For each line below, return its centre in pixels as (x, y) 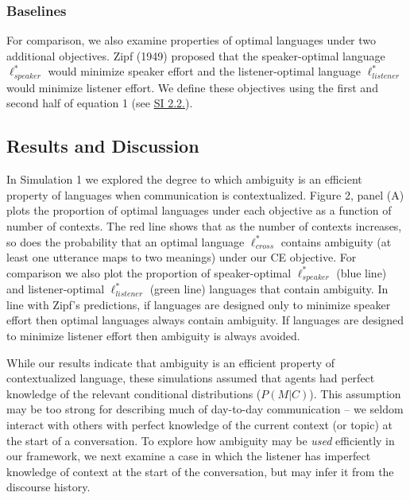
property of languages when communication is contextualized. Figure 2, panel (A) (205, 194)
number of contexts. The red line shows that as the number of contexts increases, (204, 226)
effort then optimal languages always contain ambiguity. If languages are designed (205, 320)
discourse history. (48, 487)
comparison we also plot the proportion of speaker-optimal (149, 272)
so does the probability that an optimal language (126, 241)
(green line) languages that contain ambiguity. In (269, 289)
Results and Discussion (103, 146)
